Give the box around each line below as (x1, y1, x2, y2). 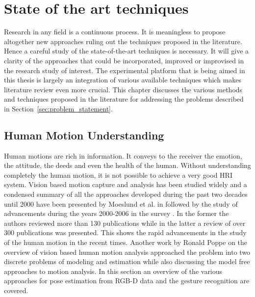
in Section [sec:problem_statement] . (4, 103, 113, 113)
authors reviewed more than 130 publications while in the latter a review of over (4, 217, 246, 228)
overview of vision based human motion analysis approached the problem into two (4, 246, 251, 257)
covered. (4, 285, 28, 295)
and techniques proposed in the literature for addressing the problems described (4, 94, 244, 104)
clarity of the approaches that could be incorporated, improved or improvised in (4, 55, 244, 65)
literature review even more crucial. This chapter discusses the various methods (4, 84, 243, 94)
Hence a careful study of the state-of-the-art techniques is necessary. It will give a (4, 46, 249, 56)
